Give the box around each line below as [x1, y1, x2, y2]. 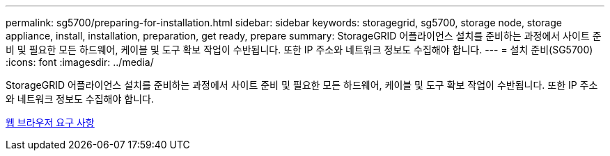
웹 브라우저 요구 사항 [6, 116, 95, 128]
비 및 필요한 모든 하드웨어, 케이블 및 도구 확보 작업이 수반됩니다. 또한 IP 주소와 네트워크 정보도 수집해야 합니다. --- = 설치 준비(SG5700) [6, 44, 593, 55]
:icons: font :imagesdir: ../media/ [6, 56, 154, 68]
